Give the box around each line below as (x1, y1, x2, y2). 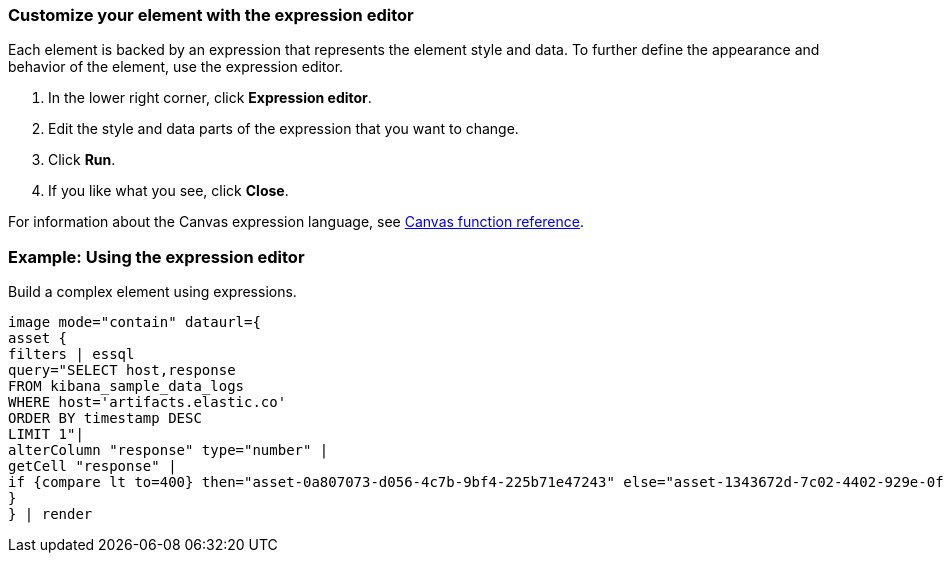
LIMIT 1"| (8, 426, 84, 443)
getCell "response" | (8, 458, 177, 475)
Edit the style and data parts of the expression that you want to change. (48, 120, 519, 138)
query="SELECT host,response (8, 362, 236, 379)
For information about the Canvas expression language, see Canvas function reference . (8, 213, 584, 231)
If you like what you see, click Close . (48, 182, 289, 200)
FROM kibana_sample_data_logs (8, 378, 245, 395)
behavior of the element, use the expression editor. (8, 58, 344, 76)
